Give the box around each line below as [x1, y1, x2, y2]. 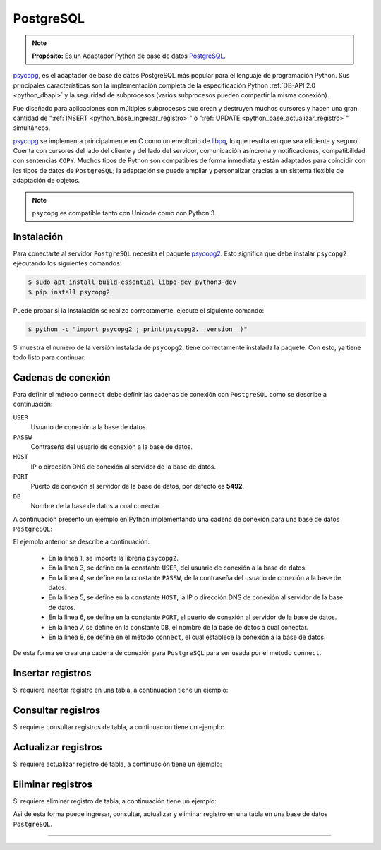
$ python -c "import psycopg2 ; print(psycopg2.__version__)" [28, 325, 248, 333]
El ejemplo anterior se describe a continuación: [13, 537, 150, 546]
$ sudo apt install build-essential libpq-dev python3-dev [28, 278, 236, 286]
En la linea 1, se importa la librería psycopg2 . [48, 553, 179, 562]
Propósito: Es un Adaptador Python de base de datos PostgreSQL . [32, 52, 226, 60]
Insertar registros [13, 667, 92, 679]
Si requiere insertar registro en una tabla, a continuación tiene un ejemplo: [13, 686, 229, 695]
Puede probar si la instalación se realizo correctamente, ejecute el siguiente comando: [13, 306, 265, 314]
